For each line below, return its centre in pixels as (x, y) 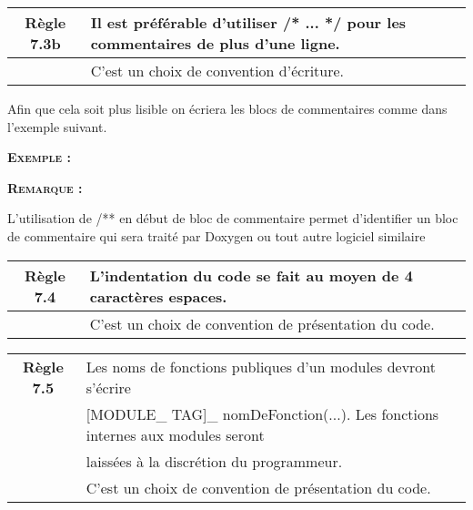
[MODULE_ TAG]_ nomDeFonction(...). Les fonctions (262, 413)
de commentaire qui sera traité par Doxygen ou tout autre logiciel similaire (216, 235)
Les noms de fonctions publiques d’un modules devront (261, 366)
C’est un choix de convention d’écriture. (217, 71)
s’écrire (108, 387)
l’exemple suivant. (57, 126)
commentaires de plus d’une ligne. (215, 43)
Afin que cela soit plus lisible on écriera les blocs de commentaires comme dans (227, 108)
